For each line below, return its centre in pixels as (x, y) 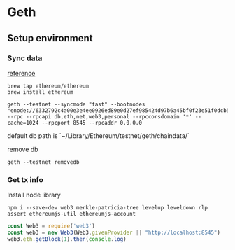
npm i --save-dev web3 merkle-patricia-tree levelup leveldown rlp (108, 208)
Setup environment (50, 38)
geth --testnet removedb (43, 162)
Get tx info (26, 179)
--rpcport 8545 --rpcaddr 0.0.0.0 (92, 123)
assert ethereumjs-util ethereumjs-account (72, 214)
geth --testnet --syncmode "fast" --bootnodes (76, 104)
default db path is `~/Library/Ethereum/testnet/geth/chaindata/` (99, 136)
